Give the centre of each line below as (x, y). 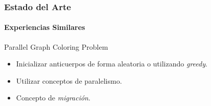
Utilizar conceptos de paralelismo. (69, 80)
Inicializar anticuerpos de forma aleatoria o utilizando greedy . (112, 64)
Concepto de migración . (53, 98)
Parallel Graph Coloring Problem (56, 46)
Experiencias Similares (45, 27)
